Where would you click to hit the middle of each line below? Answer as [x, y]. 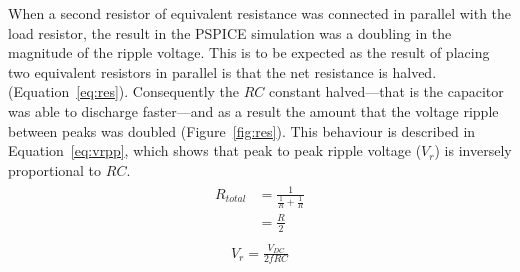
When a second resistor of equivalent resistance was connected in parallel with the [260, 13]
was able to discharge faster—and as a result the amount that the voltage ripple [253, 110]
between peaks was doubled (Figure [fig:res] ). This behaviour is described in [242, 130]
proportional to [55, 169]
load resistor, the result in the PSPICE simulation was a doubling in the [230, 32]
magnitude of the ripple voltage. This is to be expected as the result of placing [249, 52]
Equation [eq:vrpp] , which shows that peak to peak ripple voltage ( [215, 150]
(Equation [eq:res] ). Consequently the [124, 91]
